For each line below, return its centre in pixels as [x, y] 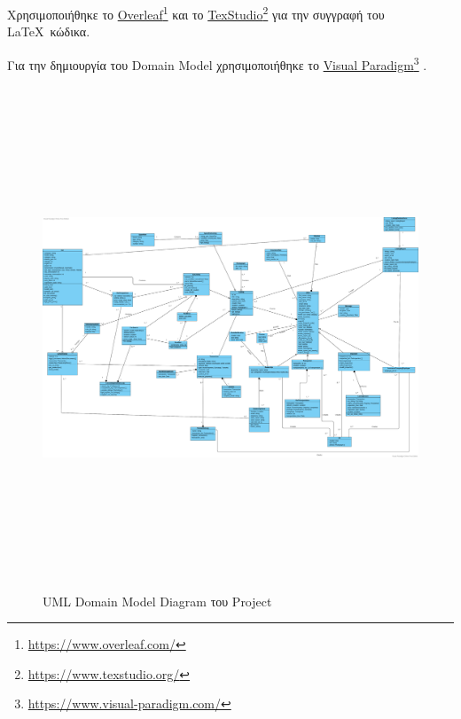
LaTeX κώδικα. [49, 31]
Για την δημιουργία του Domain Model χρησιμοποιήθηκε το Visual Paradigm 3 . [217, 63]
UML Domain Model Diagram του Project [157, 601]
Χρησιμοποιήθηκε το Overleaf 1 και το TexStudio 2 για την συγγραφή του [196, 13]
